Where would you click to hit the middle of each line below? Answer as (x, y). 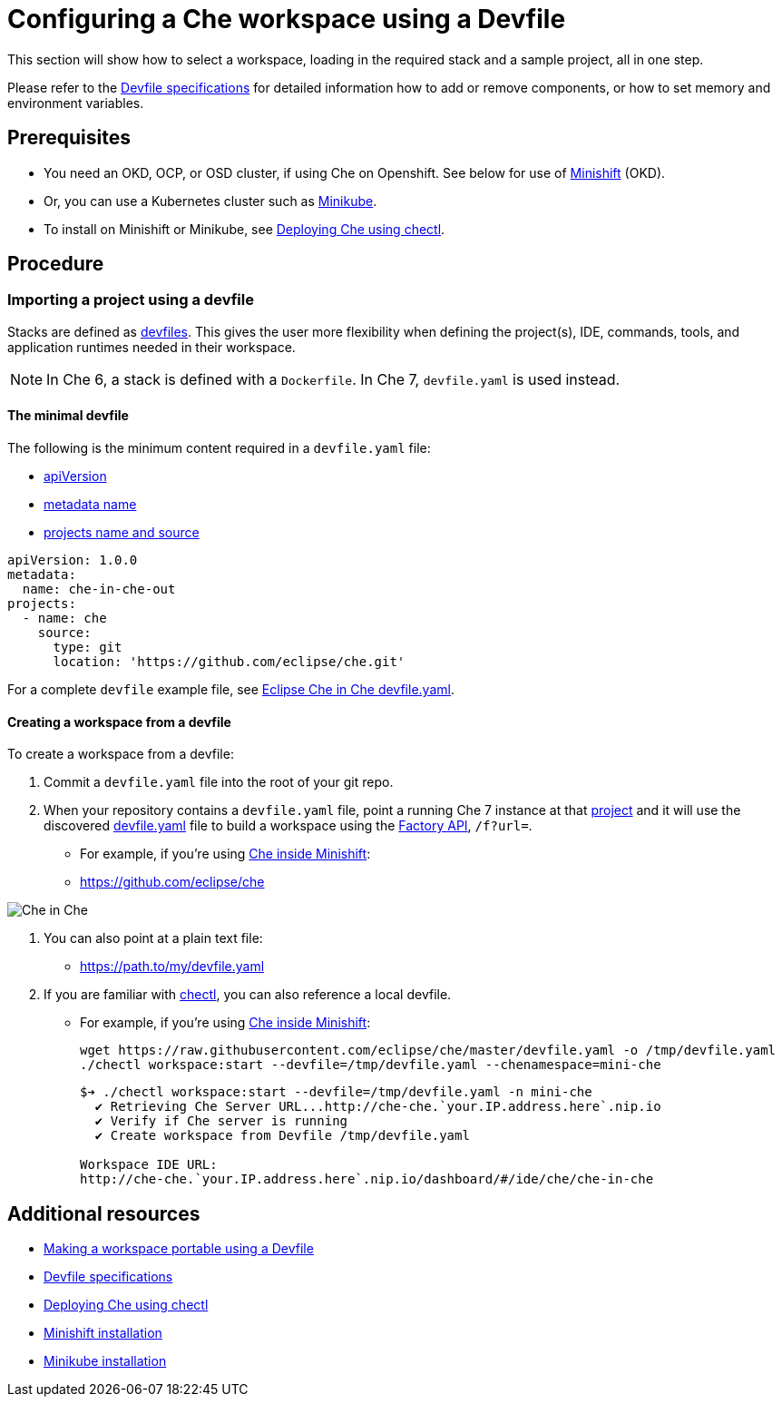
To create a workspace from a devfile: (121, 754)
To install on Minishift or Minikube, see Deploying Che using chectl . (244, 229)
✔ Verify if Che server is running (221, 1121)
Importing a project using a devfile (131, 300)
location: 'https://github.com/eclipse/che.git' (229, 662)
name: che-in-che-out (99, 589)
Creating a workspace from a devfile (119, 722)
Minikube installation (105, 1361)
